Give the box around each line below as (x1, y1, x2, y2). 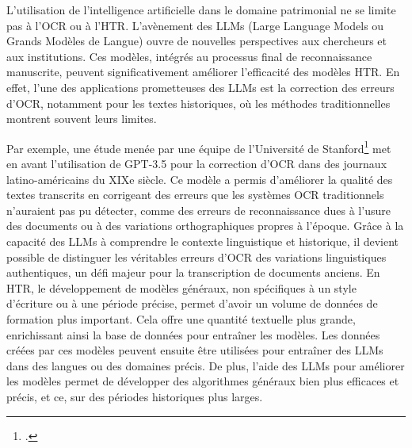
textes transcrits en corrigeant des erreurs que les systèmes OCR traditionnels (6, 186, 384, 203)
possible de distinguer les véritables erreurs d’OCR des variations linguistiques (6, 248, 387, 265)
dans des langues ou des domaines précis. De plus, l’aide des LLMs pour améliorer (6, 357, 405, 373)
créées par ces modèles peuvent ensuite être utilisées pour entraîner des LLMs (6, 342, 383, 358)
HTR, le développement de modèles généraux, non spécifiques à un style (6, 279, 357, 296)
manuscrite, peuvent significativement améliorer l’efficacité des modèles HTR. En (6, 63, 400, 80)
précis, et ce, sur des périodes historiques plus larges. (6, 388, 263, 404)
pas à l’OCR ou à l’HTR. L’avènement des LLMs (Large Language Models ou (6, 17, 384, 33)
